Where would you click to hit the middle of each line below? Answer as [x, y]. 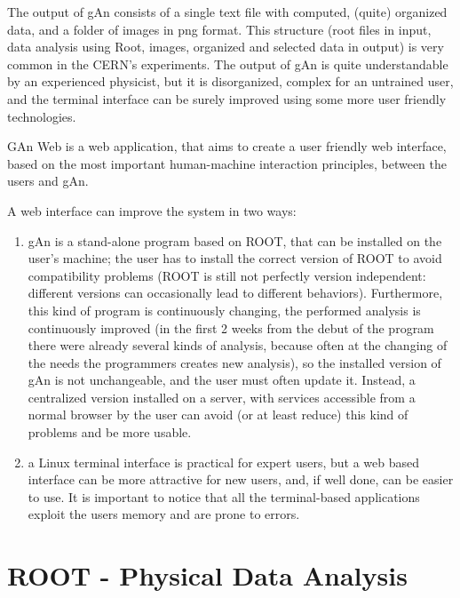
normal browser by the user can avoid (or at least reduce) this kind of [218, 415]
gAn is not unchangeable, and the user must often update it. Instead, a [222, 380]
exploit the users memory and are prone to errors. [164, 514]
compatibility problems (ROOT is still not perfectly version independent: [227, 275]
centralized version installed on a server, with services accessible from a [222, 397]
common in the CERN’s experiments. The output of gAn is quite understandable [228, 64]
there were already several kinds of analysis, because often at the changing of [238, 345]
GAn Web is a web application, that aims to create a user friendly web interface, [227, 146]
